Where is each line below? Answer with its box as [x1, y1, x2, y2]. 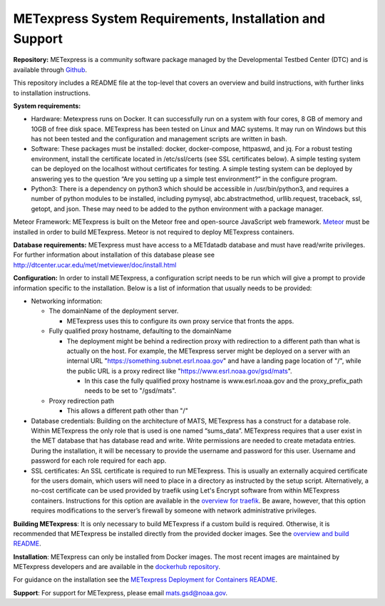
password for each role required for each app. [31, 456, 167, 465]
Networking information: [31, 297, 103, 305]
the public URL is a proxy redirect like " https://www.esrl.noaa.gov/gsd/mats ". [66, 366, 292, 375]
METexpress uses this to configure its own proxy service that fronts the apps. [66, 317, 294, 325]
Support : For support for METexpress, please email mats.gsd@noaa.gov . [13, 588, 228, 597]
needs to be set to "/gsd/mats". [84, 386, 177, 395]
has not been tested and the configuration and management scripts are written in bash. [31, 135, 288, 143]
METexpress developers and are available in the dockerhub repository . [13, 563, 221, 571]
